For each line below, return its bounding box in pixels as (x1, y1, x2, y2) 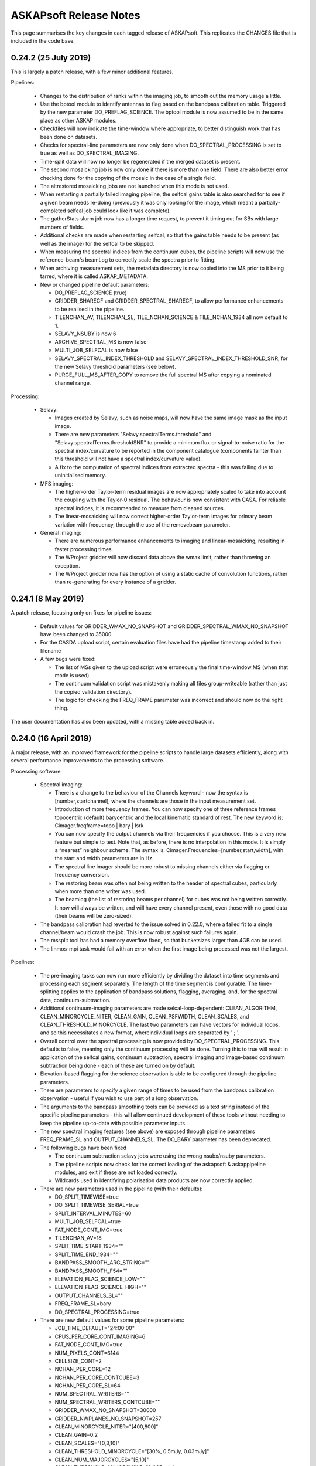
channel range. (54, 379, 91, 386)
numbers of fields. (40, 223, 84, 230)
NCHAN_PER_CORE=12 (54, 1366, 111, 1373)
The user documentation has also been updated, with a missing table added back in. (11, 718, 215, 725)
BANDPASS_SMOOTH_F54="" (54, 1267, 128, 1274)
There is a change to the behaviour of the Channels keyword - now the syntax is (54, 789, 248, 796)
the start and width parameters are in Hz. (54, 855, 154, 862)
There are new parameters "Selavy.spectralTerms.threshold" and (54, 431, 212, 438)
